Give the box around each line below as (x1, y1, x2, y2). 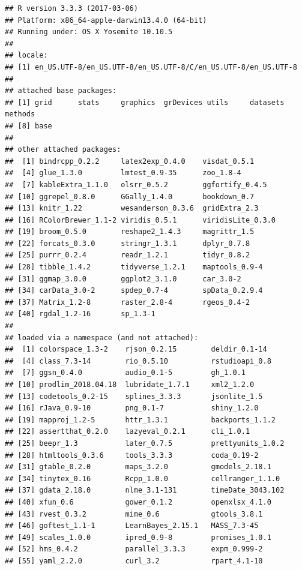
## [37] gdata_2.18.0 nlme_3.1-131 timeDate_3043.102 (5, 486, 285, 495)
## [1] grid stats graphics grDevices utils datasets (5, 98, 285, 107)
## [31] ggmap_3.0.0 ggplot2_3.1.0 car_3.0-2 (5, 274, 241, 283)
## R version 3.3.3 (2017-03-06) (5, 4, 138, 13)
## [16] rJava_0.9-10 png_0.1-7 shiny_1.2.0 (5, 404, 259, 413)
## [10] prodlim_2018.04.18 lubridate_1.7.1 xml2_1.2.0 (5, 380, 255, 389)
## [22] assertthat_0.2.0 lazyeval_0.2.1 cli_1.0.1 (5, 427, 250, 436)
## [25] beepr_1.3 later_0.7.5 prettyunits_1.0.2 (5, 439, 285, 448)
